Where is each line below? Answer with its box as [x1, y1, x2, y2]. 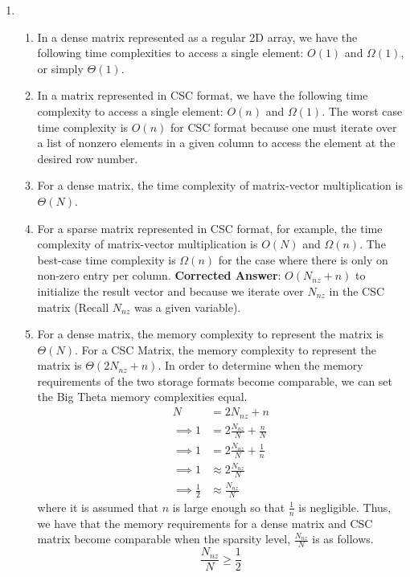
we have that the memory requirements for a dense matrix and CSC [37, 514, 373, 531]
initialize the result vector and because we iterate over [37, 282, 304, 299]
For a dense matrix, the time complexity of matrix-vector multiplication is [37, 177, 403, 194]
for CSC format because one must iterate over [170, 118, 397, 135]
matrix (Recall [37, 298, 109, 315]
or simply [37, 59, 84, 76]
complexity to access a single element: [37, 102, 223, 119]
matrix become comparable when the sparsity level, [37, 530, 291, 547]
